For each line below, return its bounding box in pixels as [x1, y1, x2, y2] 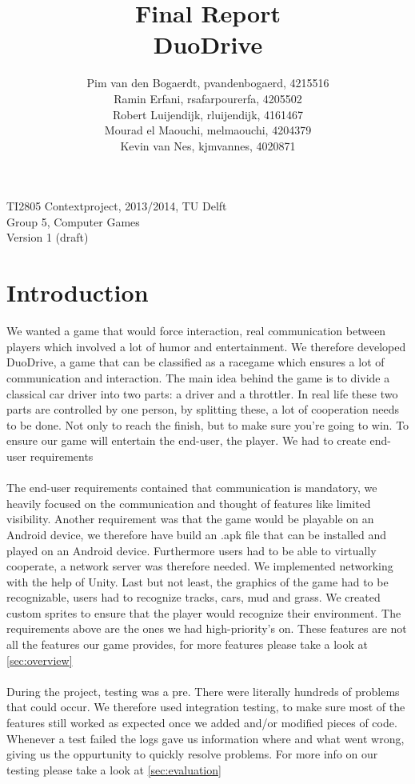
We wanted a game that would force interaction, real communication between [6, 322, 386, 339]
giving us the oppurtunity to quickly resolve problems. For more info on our [6, 746, 378, 762]
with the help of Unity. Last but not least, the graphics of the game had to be [6, 573, 389, 590]
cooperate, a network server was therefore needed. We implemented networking [6, 558, 393, 574]
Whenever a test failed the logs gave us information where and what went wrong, [6, 730, 405, 746]
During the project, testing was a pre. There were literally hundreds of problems [6, 682, 400, 699]
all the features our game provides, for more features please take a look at [6, 636, 369, 653]
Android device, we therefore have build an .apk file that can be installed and [6, 526, 387, 542]
